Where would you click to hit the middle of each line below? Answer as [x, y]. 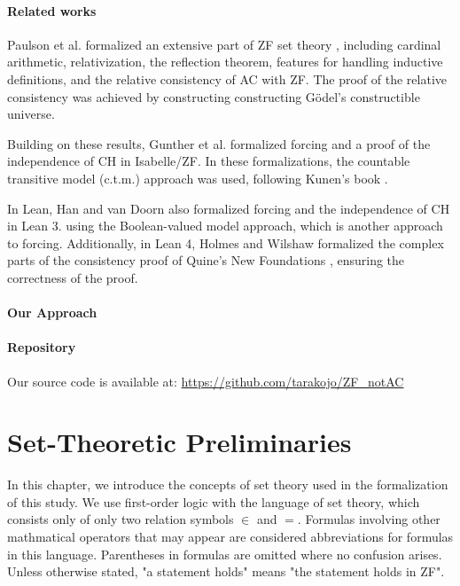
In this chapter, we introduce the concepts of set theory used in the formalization [228, 484]
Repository [42, 347]
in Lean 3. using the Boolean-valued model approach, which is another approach [225, 226]
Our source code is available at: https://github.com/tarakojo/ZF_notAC [206, 381]
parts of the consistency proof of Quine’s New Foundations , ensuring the [206, 260]
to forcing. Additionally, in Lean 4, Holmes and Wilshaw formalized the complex [226, 242]
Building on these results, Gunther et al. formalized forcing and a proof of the [219, 143]
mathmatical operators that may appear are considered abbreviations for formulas [230, 536]
